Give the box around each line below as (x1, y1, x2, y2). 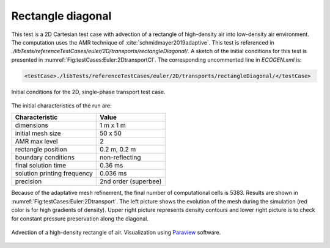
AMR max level (15, 137, 58, 146)
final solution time (15, 161, 67, 170)
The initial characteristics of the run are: (11, 102, 112, 109)
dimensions (15, 121, 49, 129)
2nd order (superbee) (100, 177, 162, 186)
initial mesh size (15, 129, 61, 137)
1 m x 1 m (100, 121, 127, 129)
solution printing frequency (15, 169, 93, 178)
